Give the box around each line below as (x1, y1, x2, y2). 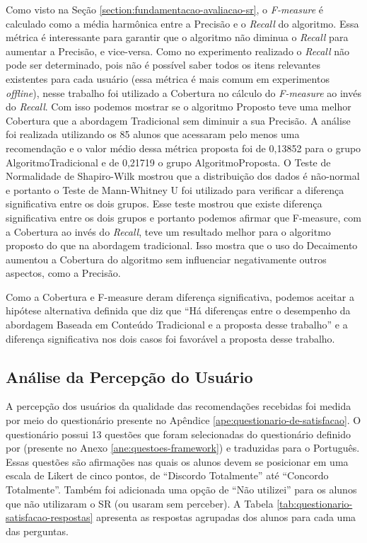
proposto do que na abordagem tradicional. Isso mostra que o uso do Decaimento (6, 238, 358, 253)
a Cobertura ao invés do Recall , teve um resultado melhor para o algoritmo (6, 224, 331, 239)
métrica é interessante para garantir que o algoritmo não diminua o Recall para (6, 30, 349, 45)
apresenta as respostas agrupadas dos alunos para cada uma (95, 510, 356, 525)
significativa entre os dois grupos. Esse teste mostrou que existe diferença (6, 196, 322, 211)
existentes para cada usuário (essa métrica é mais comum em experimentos (6, 71, 330, 86)
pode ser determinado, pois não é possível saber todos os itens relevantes (6, 57, 320, 72)
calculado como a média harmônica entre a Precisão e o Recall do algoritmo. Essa (6, 16, 359, 30)
